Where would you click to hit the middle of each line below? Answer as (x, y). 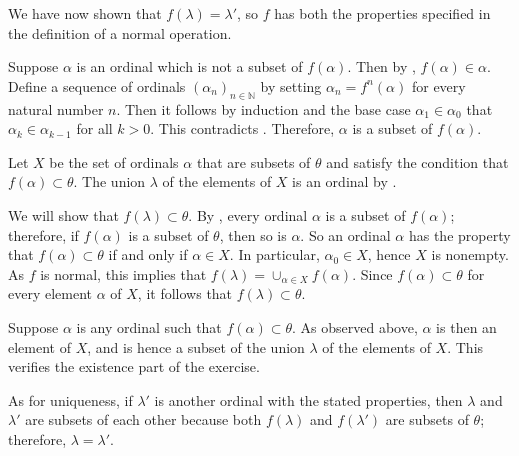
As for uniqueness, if (70, 399)
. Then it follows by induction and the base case (263, 108)
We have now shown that (85, 13)
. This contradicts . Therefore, (242, 128)
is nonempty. (470, 254)
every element (50, 293)
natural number (56, 108)
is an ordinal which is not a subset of (189, 66)
